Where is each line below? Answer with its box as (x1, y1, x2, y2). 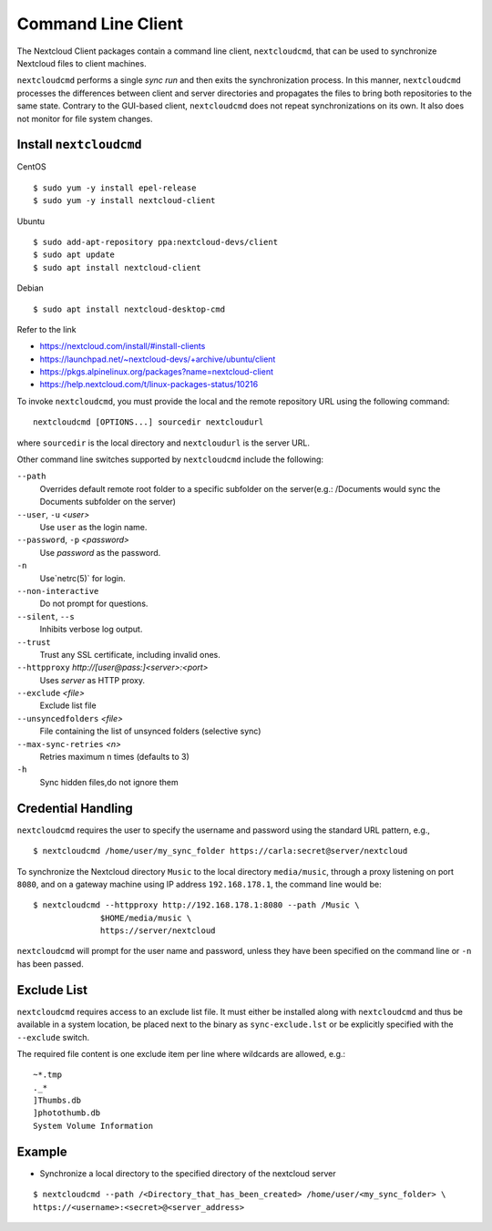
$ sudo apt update (33, 250, 116, 260)
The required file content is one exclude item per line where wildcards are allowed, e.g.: (16, 1048, 346, 1059)
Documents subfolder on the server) (39, 497, 177, 508)
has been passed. (16, 958, 84, 969)
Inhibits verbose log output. (39, 624, 143, 635)
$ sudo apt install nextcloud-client (33, 262, 202, 272)
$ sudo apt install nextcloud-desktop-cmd (33, 303, 226, 314)
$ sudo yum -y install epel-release (33, 182, 197, 193)
